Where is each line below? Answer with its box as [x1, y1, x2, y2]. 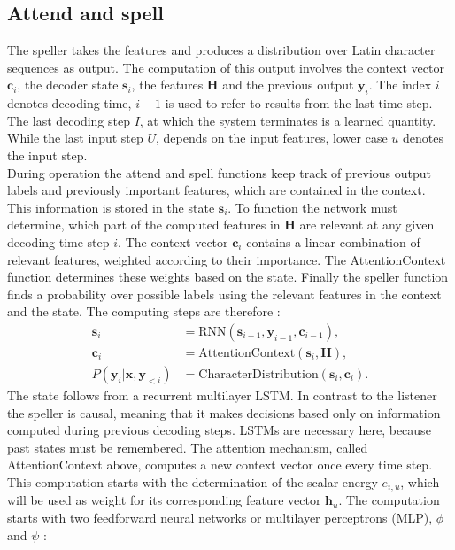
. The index [368, 75, 432, 94]
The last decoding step [7, 111, 130, 129]
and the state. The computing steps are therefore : [7, 302, 281, 321]
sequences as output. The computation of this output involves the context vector [7, 58, 444, 76]
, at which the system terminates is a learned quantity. [139, 111, 436, 129]
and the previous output [222, 75, 354, 94]
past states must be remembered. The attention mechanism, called [7, 438, 368, 456]
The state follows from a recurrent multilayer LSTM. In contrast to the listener [7, 386, 437, 404]
